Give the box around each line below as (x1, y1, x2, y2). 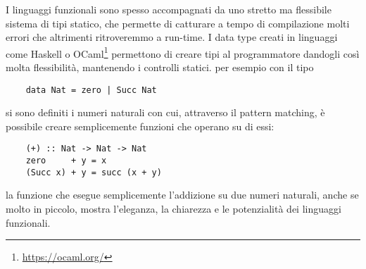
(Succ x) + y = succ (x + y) (25, 167, 162, 177)
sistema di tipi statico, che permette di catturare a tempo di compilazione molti (6, 15, 350, 30)
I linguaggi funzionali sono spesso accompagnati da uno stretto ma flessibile (6, 2, 332, 16)
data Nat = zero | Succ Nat (25, 85, 157, 95)
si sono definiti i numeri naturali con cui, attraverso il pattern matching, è (6, 105, 325, 120)
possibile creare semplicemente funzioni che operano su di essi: (6, 118, 274, 133)
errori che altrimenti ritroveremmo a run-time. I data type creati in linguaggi (6, 30, 338, 44)
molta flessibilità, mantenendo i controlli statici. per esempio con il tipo (6, 60, 314, 75)
